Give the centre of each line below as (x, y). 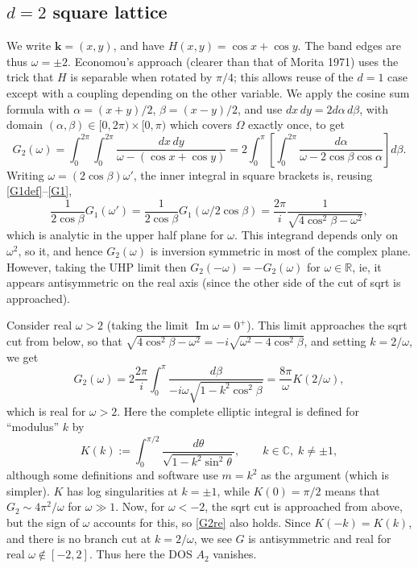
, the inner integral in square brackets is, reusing (253, 174)
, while (233, 490)
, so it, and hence (60, 251)
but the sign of (43, 522)
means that (352, 490)
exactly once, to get (296, 124)
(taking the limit (148, 325)
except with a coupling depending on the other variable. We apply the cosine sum (208, 92)
